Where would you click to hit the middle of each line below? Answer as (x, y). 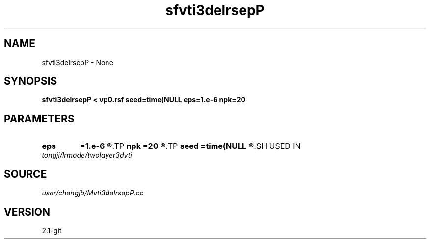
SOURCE (26, 174)
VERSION (27, 212)
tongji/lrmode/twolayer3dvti (87, 155)
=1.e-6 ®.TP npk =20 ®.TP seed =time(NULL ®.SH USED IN (190, 146)
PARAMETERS (39, 119)
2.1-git (52, 230)
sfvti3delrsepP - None (78, 62)
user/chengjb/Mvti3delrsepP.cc (93, 193)
